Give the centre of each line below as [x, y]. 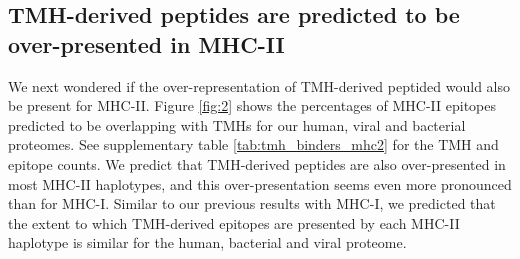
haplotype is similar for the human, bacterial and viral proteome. [207, 242]
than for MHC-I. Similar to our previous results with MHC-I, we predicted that [252, 203]
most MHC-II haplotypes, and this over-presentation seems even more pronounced [260, 183]
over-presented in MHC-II [146, 43]
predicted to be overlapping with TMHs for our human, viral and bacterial [237, 124]
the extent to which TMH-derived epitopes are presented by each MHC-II [234, 222]
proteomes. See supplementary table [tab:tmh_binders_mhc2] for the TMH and [253, 144]
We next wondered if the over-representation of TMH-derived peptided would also [259, 85]
